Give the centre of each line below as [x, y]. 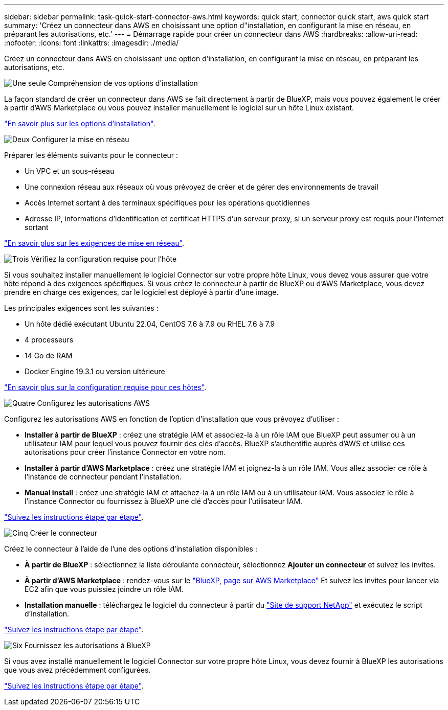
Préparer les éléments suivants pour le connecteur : [91, 155]
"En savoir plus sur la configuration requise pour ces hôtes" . [105, 387]
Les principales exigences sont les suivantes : [81, 308]
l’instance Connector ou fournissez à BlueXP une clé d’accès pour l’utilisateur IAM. [164, 501]
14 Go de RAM [49, 356]
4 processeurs [49, 340]
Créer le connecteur [63, 533]
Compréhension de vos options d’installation [123, 83]
